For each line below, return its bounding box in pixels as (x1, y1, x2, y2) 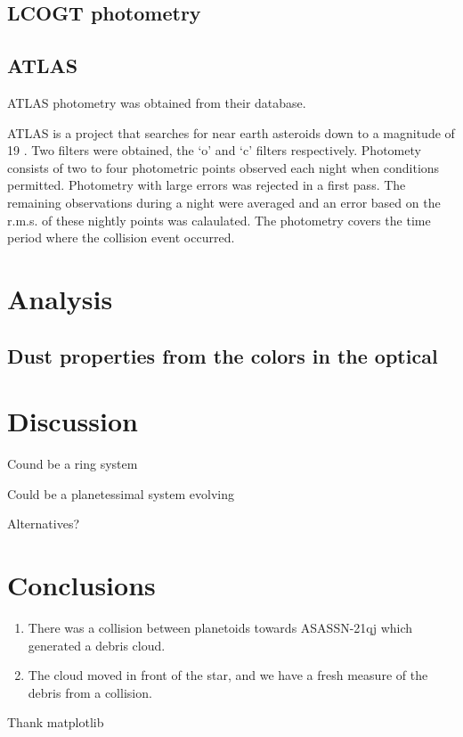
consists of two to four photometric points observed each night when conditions (7, 158, 440, 176)
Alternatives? (7, 514, 80, 533)
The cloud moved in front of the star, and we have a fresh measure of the (28, 666, 428, 684)
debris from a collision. (28, 683, 152, 701)
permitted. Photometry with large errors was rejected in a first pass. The (7, 176, 406, 194)
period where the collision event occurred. (7, 228, 235, 247)
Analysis (7, 280, 113, 316)
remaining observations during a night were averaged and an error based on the (7, 192, 441, 211)
